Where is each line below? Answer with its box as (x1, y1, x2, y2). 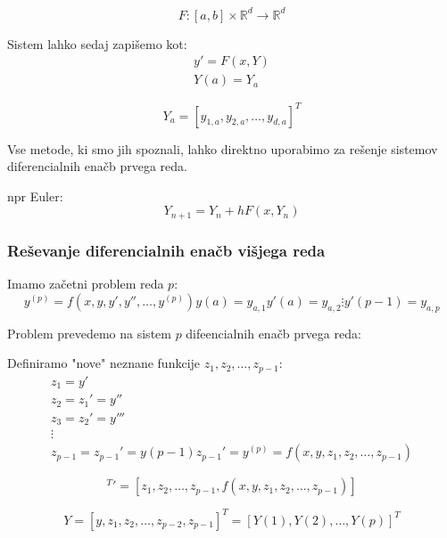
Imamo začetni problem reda (7, 274, 164, 293)
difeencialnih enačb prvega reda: (186, 323, 361, 342)
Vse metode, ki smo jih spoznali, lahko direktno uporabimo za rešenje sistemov (7, 139, 438, 158)
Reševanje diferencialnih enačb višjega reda (7, 239, 326, 261)
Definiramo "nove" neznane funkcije (7, 354, 201, 372)
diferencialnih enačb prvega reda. (7, 157, 187, 175)
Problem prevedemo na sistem (7, 323, 171, 342)
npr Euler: (7, 186, 63, 205)
